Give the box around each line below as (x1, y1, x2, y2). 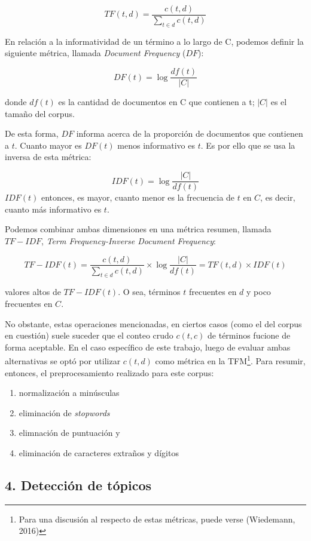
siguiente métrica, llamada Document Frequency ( (5, 47, 186, 59)
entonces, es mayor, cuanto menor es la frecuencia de (41, 191, 235, 204)
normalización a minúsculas (19, 386, 120, 399)
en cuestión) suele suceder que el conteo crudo (5, 329, 173, 342)
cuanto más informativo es (5, 202, 102, 215)
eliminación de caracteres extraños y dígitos (19, 446, 179, 459)
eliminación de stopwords (19, 406, 110, 419)
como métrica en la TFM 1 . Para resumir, (155, 353, 306, 367)
